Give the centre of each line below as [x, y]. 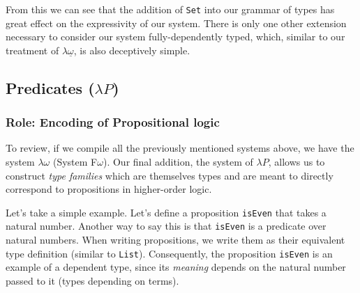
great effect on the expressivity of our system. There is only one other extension [176, 23]
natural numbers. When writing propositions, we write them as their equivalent [175, 240]
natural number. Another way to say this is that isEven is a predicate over [166, 226]
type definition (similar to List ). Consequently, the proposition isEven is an [169, 253]
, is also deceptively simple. [132, 50]
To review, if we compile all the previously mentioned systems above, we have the [180, 148]
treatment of [32, 50]
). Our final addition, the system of [178, 162]
